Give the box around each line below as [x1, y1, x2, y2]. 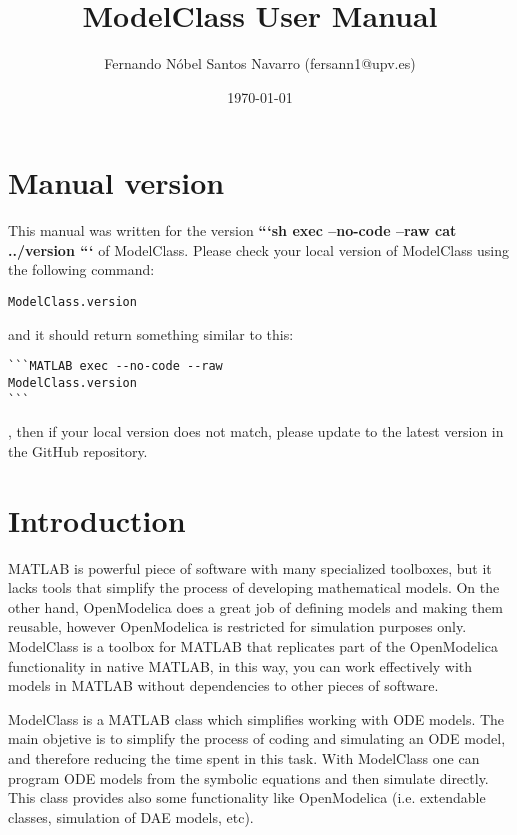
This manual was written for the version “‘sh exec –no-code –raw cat [8, 220, 457, 241]
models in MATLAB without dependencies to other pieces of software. [8, 675, 439, 696]
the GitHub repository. [8, 440, 148, 461]
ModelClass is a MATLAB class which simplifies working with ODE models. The [8, 708, 505, 729]
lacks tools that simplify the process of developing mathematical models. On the [8, 577, 500, 598]
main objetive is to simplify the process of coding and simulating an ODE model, [8, 728, 506, 749]
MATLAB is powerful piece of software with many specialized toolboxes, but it [8, 557, 492, 578]
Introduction [8, 499, 186, 540]
